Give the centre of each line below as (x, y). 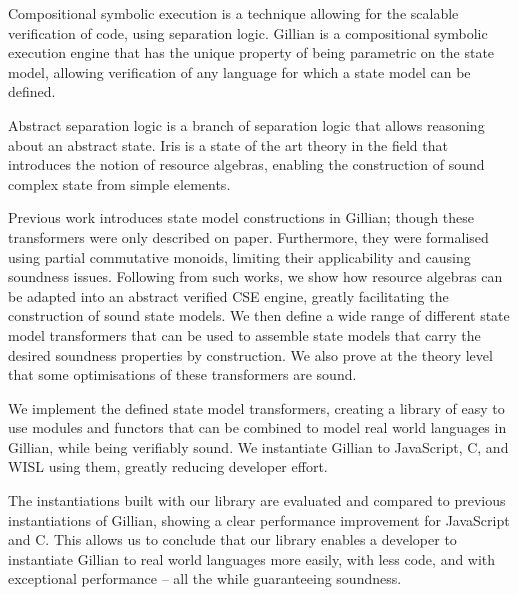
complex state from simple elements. (119, 183)
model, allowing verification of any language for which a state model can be (239, 71)
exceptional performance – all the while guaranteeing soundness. (205, 578)
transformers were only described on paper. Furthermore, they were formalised (248, 236)
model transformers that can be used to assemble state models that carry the (244, 334)
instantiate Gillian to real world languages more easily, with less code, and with (252, 558)
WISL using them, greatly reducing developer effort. (168, 466)
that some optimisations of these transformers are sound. (182, 374)
